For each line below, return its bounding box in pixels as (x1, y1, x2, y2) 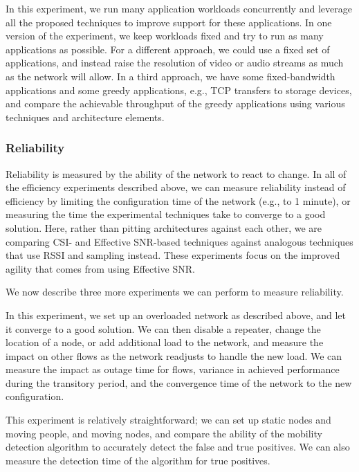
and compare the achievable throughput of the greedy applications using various (6, 96, 345, 111)
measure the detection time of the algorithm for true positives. (6, 453, 270, 467)
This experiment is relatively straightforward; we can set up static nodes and (6, 412, 331, 427)
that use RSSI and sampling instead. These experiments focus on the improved (6, 248, 340, 262)
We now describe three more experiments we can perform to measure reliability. (6, 284, 344, 299)
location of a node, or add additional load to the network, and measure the (6, 335, 324, 350)
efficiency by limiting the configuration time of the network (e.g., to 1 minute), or (6, 193, 351, 208)
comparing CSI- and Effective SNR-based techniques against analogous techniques (6, 234, 353, 248)
